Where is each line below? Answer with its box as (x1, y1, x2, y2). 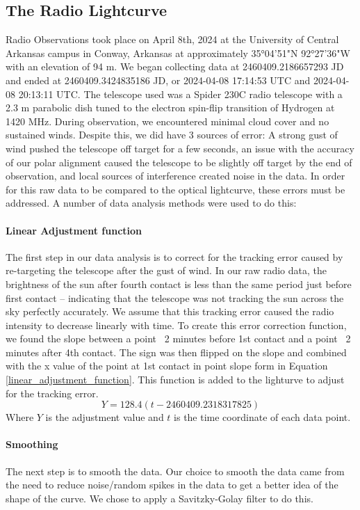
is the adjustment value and (45, 410, 164, 424)
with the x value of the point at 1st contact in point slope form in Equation (6, 358, 328, 373)
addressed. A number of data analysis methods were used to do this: (6, 196, 297, 210)
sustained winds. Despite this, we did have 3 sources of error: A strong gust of (6, 127, 338, 142)
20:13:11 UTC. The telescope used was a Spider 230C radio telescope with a (18, 86, 343, 101)
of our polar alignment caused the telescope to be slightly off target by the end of (6, 154, 352, 169)
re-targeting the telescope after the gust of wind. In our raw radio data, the (6, 263, 327, 278)
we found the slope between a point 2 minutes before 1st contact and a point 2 (6, 331, 351, 346)
